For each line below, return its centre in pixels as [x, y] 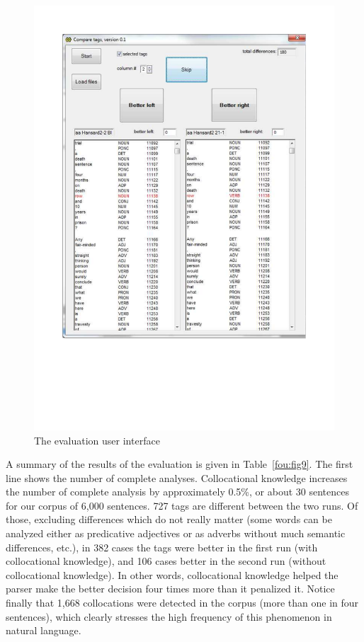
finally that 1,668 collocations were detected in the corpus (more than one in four [182, 603]
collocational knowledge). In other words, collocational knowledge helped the [172, 574]
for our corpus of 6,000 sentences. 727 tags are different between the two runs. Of [182, 505]
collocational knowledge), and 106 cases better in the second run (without [166, 561]
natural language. [44, 630]
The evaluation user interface [97, 440]
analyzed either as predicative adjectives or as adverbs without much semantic [176, 533]
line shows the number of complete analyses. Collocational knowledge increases [177, 477]
